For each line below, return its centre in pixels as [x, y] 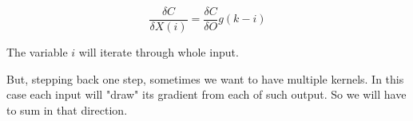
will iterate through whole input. [159, 52]
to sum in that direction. [67, 109]
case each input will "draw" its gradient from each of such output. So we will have [206, 94]
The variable [37, 52]
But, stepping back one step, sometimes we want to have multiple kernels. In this [205, 78]
